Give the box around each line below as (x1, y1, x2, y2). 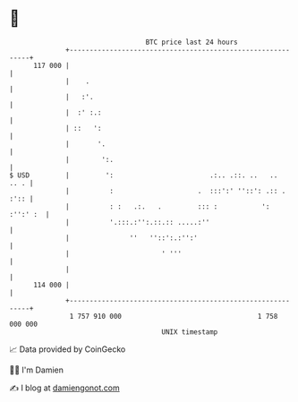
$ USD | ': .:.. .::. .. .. (9, 170, 278, 180)
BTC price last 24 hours (145, 38, 239, 47)
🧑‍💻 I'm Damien (9, 364, 64, 375)
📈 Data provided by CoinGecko (9, 344, 126, 355)
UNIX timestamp (161, 327, 218, 337)
